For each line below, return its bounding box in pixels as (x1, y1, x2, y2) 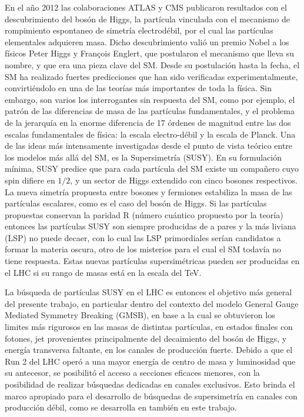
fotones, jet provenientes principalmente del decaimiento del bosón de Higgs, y (5, 332, 287, 344)
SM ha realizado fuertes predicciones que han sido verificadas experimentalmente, (5, 70, 298, 82)
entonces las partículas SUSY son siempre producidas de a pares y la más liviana (5, 220, 296, 232)
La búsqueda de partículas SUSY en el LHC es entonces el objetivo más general (5, 286, 292, 298)
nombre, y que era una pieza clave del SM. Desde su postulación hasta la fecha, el (5, 58, 300, 71)
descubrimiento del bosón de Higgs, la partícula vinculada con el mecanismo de (5, 12, 290, 25)
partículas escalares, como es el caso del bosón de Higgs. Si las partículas (5, 197, 267, 209)
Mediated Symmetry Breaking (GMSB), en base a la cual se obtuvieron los (5, 309, 275, 321)
